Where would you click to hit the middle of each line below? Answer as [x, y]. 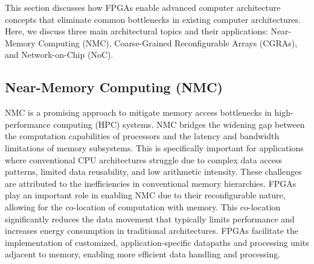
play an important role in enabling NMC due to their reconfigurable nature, [145, 195]
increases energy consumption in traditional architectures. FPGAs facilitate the [152, 231]
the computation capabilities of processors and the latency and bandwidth [142, 136]
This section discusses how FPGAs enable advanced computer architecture [143, 7]
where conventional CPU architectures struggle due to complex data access [144, 159]
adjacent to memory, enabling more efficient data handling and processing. [143, 254]
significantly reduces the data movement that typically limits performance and [150, 218]
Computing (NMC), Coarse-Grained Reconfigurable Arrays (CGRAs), [168, 42]
